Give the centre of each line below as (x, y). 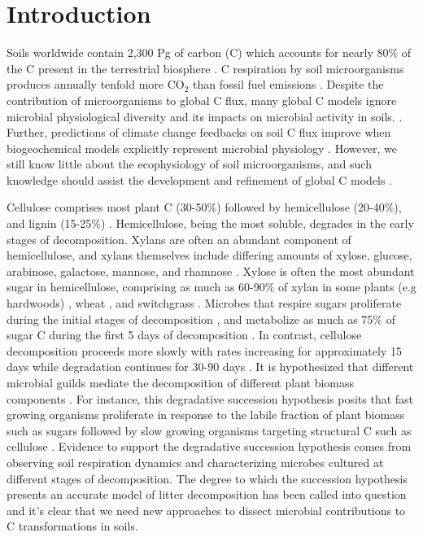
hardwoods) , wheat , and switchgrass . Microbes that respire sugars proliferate (204, 303)
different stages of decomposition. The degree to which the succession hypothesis (207, 478)
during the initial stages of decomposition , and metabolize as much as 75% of (201, 319)
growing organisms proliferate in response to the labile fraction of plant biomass (206, 415)
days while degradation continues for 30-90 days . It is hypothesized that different (210, 367)
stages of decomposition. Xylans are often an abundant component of (179, 239)
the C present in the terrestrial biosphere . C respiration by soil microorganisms (205, 68)
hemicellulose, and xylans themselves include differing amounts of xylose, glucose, (209, 255)
